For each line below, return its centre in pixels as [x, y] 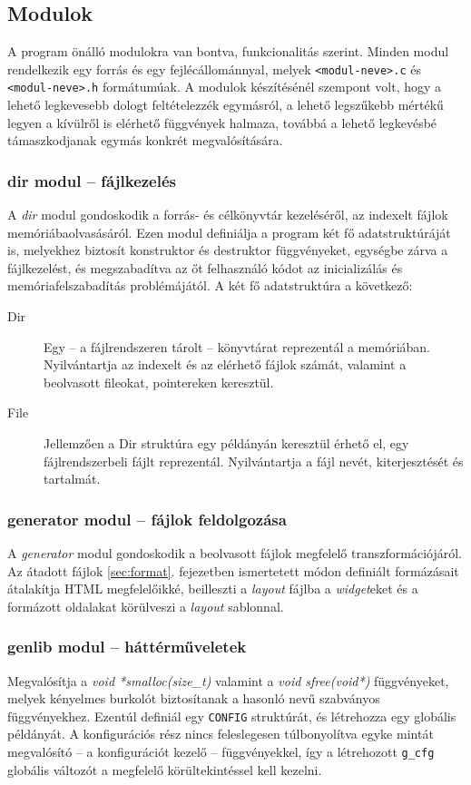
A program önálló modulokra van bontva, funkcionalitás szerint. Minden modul [228, 51]
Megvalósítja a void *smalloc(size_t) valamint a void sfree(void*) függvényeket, [228, 680]
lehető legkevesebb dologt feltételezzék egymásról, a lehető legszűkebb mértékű [226, 105]
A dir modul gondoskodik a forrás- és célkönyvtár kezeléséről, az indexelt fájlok [228, 215]
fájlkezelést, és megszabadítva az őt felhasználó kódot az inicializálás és [205, 267]
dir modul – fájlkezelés [92, 180]
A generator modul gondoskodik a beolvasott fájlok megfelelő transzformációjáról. [235, 553]
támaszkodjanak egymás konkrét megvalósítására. [145, 140]
